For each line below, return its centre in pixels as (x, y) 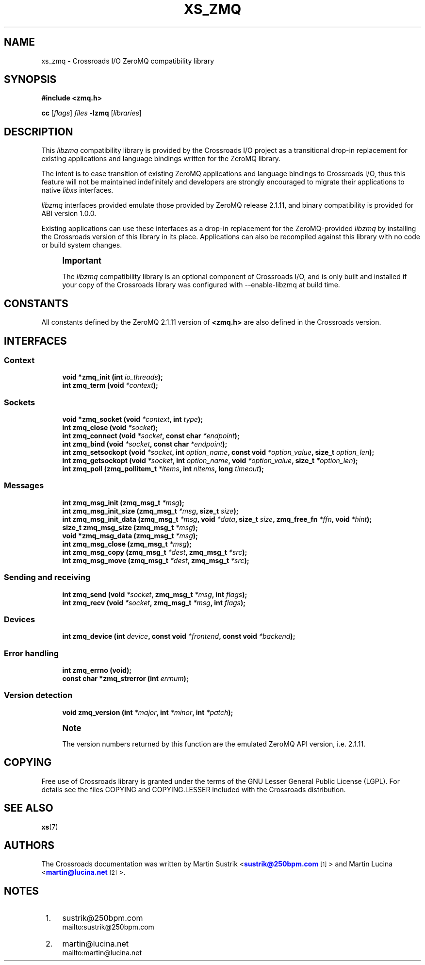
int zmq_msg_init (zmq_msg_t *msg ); (123, 502)
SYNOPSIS (30, 80)
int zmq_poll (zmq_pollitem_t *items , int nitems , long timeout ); (163, 469)
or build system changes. (82, 245)
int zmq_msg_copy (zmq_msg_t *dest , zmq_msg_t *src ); (155, 552)
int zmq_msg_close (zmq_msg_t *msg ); (127, 544)
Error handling (32, 653)
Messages (24, 486)
